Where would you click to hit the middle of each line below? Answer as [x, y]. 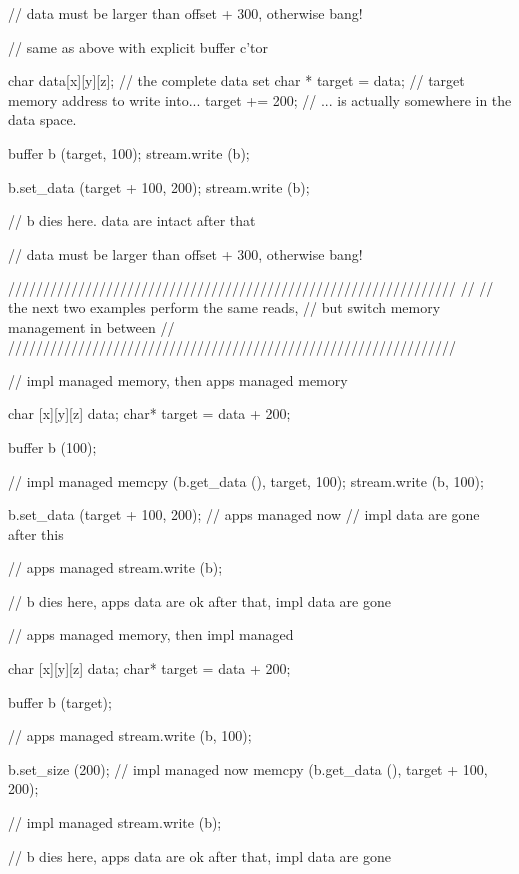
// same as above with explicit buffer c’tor [138, 46]
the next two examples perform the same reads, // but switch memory [224, 306]
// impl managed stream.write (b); [115, 822]
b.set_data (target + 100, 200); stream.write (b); [159, 186]
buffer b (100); [52, 446]
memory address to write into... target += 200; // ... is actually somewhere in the [260, 99]
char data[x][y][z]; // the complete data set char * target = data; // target [236, 80]
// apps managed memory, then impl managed [151, 634]
